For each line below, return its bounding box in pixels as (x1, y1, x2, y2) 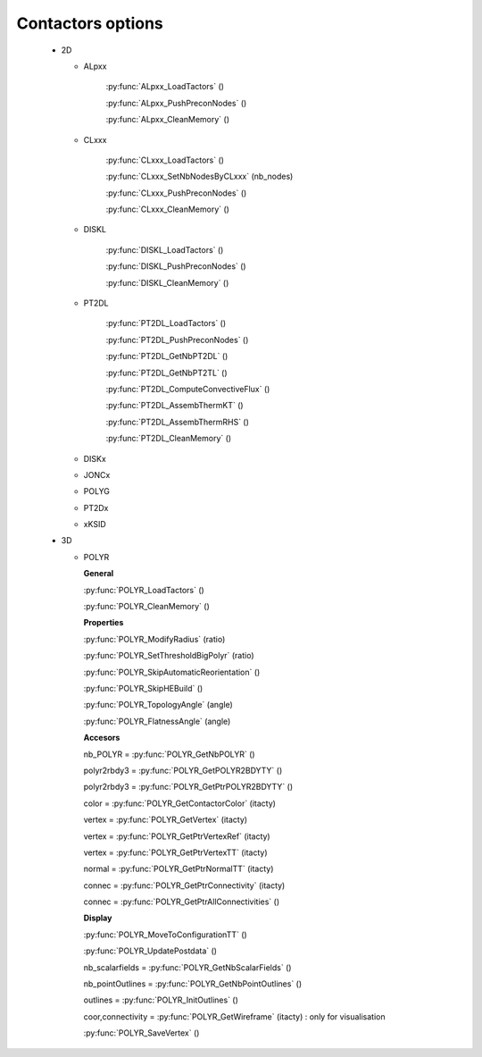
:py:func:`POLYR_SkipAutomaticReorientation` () (83, 667, 261, 677)
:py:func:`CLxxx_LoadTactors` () (105, 155, 225, 165)
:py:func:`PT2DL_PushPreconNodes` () (105, 334, 249, 345)
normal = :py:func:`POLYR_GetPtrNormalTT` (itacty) (83, 863, 274, 875)
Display (83, 912, 112, 924)
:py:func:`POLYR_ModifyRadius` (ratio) (83, 633, 226, 644)
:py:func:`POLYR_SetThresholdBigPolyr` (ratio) (83, 650, 254, 661)
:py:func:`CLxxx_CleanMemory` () (105, 204, 229, 214)
